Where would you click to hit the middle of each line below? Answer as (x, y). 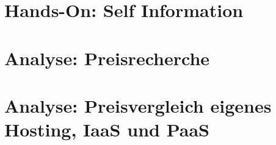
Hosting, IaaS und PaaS (107, 129)
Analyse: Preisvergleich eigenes (138, 105)
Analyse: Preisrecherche (107, 58)
